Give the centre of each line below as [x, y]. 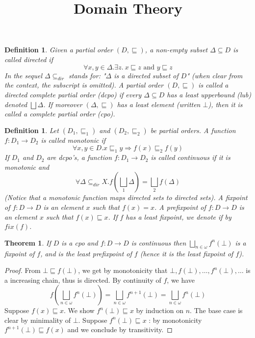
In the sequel [23, 75]
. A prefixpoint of [180, 207]
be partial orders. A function [193, 130]
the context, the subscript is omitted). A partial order [84, 85]
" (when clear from [215, 75]
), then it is [225, 104]
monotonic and [27, 167]
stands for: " [87, 75]
